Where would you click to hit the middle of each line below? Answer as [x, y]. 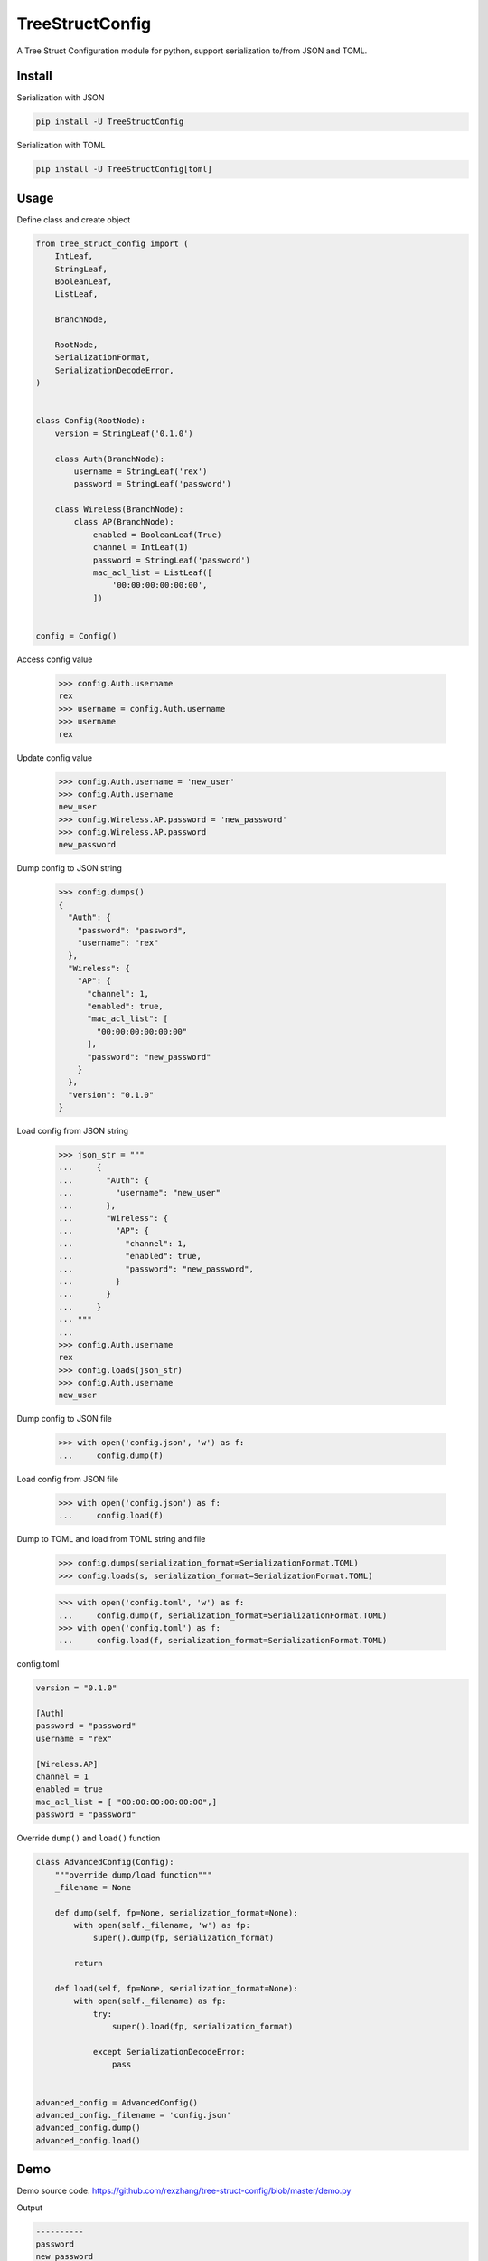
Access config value [55, 659]
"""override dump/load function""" [133, 1875]
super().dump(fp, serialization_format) [183, 1938]
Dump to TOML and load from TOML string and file [111, 1539]
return [88, 1963]
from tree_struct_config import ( [112, 243]
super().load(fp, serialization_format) [202, 2027]
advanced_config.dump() [89, 2128]
